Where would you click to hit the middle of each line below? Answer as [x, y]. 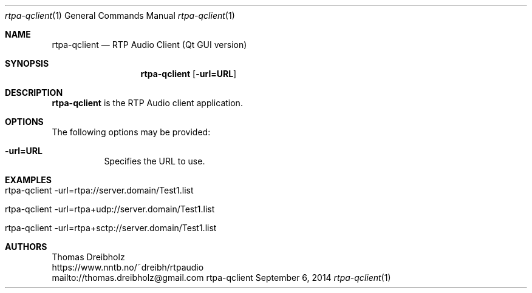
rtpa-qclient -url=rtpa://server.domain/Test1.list [99, 190]
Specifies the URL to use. [155, 161]
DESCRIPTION [34, 93]
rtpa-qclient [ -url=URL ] [189, 74]
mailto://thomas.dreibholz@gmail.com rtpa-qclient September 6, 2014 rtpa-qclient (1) [221, 278]
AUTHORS [26, 247]
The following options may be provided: [131, 132]
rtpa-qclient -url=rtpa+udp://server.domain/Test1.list [110, 209]
